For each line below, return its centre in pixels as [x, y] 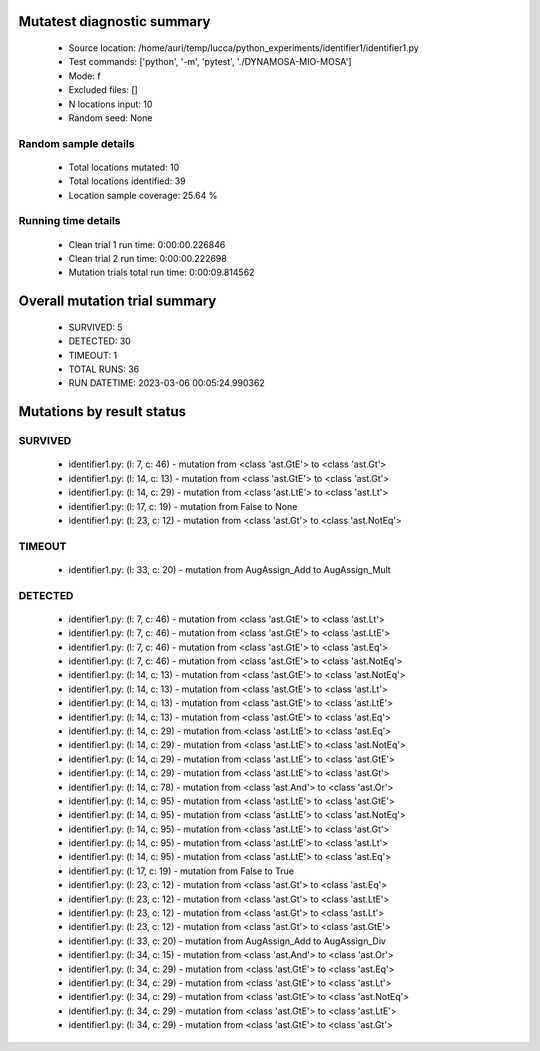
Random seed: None [110, 117]
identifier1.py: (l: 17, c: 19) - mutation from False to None [183, 506]
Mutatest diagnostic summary [114, 21]
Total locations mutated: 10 [124, 167]
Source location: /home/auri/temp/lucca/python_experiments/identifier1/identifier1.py [243, 48]
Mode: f [84, 76]
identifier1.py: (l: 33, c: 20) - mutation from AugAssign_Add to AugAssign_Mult [230, 569]
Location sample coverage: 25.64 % [143, 195]
